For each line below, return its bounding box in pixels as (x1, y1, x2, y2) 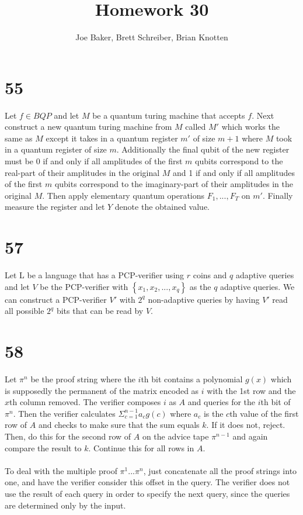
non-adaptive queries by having (148, 293, 260, 305)
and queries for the (187, 396, 256, 408)
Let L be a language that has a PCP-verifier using (5, 269, 184, 281)
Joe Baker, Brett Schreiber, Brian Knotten (75, 31, 228, 43)
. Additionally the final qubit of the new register (116, 143, 290, 155)
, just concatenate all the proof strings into (143, 464, 297, 476)
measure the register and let (5, 201, 105, 213)
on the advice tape (142, 430, 209, 442)
